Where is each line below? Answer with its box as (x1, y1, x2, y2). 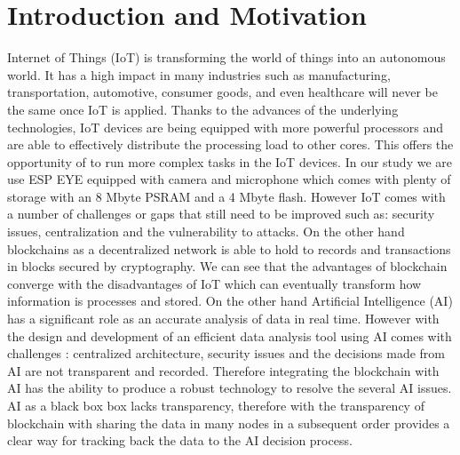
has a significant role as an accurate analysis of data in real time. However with (7, 309, 440, 328)
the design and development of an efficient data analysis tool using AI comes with (7, 326, 452, 345)
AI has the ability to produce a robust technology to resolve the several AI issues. (7, 379, 452, 397)
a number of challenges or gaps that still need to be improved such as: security (7, 204, 435, 223)
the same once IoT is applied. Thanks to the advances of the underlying (7, 100, 399, 118)
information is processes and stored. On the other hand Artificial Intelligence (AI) (7, 291, 453, 310)
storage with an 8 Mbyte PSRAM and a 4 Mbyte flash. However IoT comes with (7, 187, 446, 205)
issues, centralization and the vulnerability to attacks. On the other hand (7, 222, 405, 241)
